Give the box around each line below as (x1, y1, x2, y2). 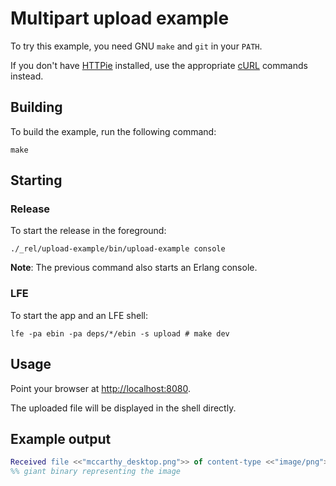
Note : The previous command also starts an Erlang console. (10, 262, 258, 274)
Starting (10, 172, 63, 189)
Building (10, 99, 63, 116)
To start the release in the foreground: (10, 225, 167, 237)
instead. (10, 70, 44, 82)
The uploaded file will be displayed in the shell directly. (10, 402, 237, 414)
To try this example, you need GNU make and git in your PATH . (10, 40, 263, 52)
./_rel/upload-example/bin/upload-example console (10, 244, 226, 254)
